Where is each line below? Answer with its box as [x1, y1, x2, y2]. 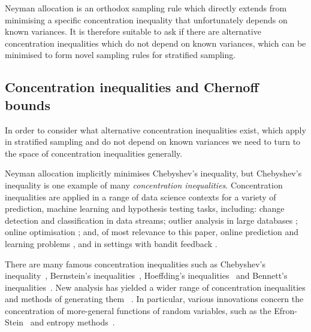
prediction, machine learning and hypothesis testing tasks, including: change [5, 202, 285, 215]
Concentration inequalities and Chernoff [5, 78, 259, 96]
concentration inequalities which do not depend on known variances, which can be [5, 36, 306, 49]
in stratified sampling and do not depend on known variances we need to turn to [5, 135, 301, 148]
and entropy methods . [30, 316, 115, 328]
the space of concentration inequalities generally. [5, 147, 183, 159]
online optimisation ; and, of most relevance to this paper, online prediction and [5, 226, 299, 238]
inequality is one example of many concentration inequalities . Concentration [5, 178, 283, 191]
